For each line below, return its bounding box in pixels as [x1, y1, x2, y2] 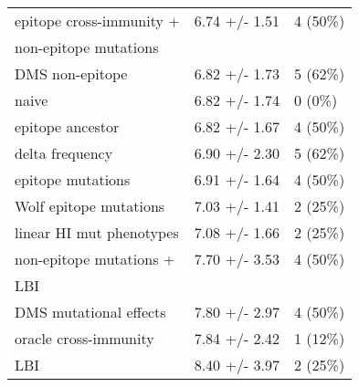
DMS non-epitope [15, 63, 128, 84]
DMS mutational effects [15, 301, 166, 322]
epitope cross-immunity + [15, 10, 180, 31]
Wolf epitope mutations [15, 195, 165, 216]
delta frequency [15, 142, 113, 163]
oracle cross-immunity [15, 328, 154, 349]
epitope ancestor [15, 116, 120, 137]
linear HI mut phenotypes [15, 222, 179, 243]
